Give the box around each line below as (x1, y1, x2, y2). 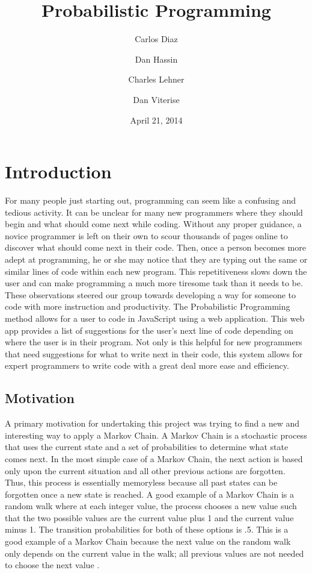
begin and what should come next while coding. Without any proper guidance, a (5, 218, 302, 230)
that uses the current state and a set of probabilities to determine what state (5, 440, 289, 453)
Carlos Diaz (135, 33, 178, 45)
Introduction (5, 159, 112, 184)
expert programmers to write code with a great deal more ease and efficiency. (5, 359, 289, 372)
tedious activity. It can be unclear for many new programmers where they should (5, 205, 303, 218)
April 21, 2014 (130, 113, 183, 126)
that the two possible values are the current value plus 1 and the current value (5, 511, 294, 524)
